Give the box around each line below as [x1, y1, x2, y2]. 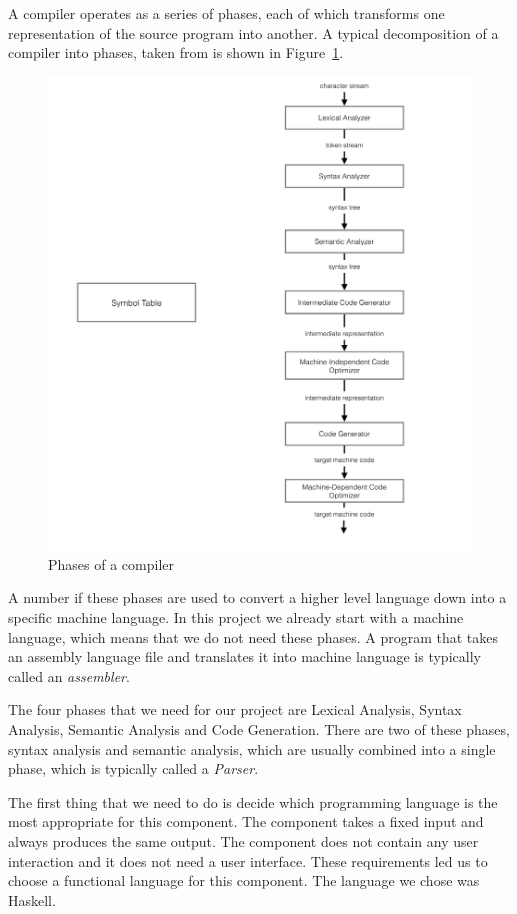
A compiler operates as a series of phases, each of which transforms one [8, 3, 445, 23]
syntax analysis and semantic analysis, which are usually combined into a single [8, 738, 496, 759]
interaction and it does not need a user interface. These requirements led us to [8, 850, 488, 871]
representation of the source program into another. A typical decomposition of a [8, 22, 499, 43]
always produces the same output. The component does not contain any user [8, 831, 479, 852]
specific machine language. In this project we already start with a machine [8, 607, 464, 628]
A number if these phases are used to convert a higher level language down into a [8, 587, 507, 608]
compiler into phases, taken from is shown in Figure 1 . [8, 42, 344, 63]
